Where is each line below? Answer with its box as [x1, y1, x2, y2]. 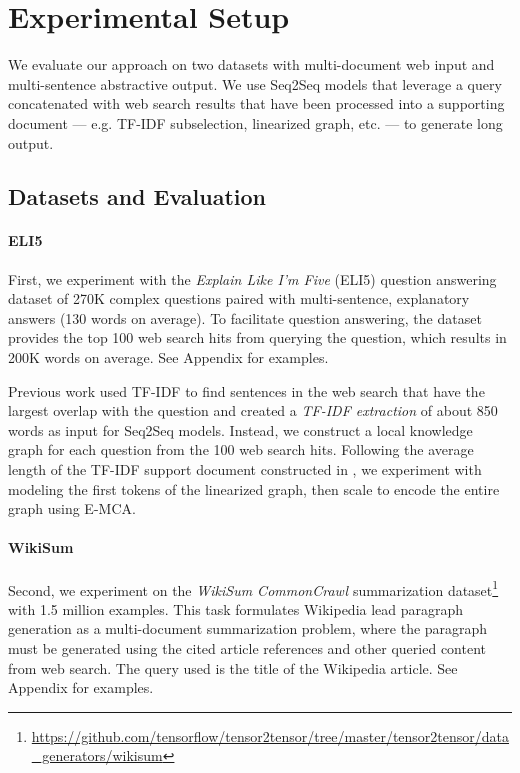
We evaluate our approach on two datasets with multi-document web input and [8, 54, 495, 75]
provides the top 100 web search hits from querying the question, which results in [8, 327, 507, 348]
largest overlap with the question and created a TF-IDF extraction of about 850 [8, 400, 498, 421]
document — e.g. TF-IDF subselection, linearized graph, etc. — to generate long [8, 112, 503, 133]
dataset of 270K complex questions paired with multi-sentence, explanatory [8, 288, 470, 309]
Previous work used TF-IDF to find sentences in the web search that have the [8, 380, 485, 401]
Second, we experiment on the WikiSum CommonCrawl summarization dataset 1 [8, 576, 499, 600]
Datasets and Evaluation [8, 181, 267, 212]
